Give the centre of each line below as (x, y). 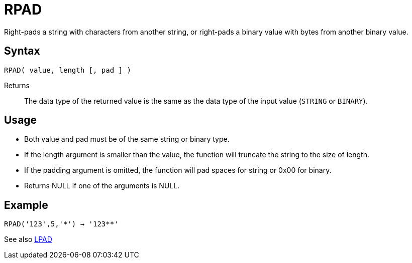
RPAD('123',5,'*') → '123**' (61, 224)
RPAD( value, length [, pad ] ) (68, 70)
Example (26, 205)
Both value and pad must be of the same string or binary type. (127, 139)
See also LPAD (28, 239)
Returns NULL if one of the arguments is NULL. (102, 186)
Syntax (22, 51)
